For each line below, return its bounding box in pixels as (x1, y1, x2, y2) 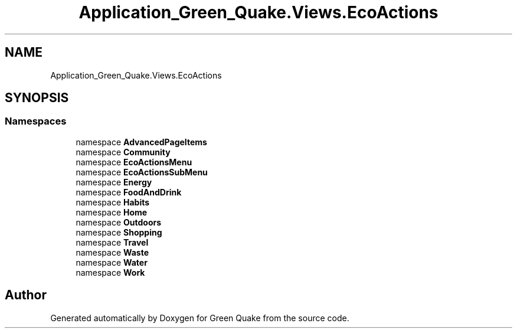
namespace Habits (76, 197, 150, 207)
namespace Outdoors (76, 217, 162, 227)
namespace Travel (76, 237, 149, 247)
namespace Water (76, 257, 148, 267)
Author (5, 288, 47, 303)
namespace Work (76, 267, 145, 277)
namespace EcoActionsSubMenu (76, 166, 208, 177)
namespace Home (76, 207, 148, 217)
